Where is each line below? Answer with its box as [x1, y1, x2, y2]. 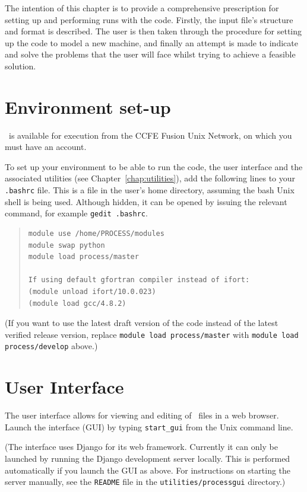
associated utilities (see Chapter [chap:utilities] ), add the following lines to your [5, 172, 296, 184]
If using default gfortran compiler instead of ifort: [28, 276, 250, 285]
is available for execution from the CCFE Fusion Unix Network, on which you [8, 129, 292, 141]
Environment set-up [5, 94, 171, 119]
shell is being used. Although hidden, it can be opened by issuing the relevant [5, 195, 287, 207]
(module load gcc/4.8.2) [28, 299, 126, 308]
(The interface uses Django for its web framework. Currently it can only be [5, 440, 278, 453]
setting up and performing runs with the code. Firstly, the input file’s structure [5, 13, 293, 25]
